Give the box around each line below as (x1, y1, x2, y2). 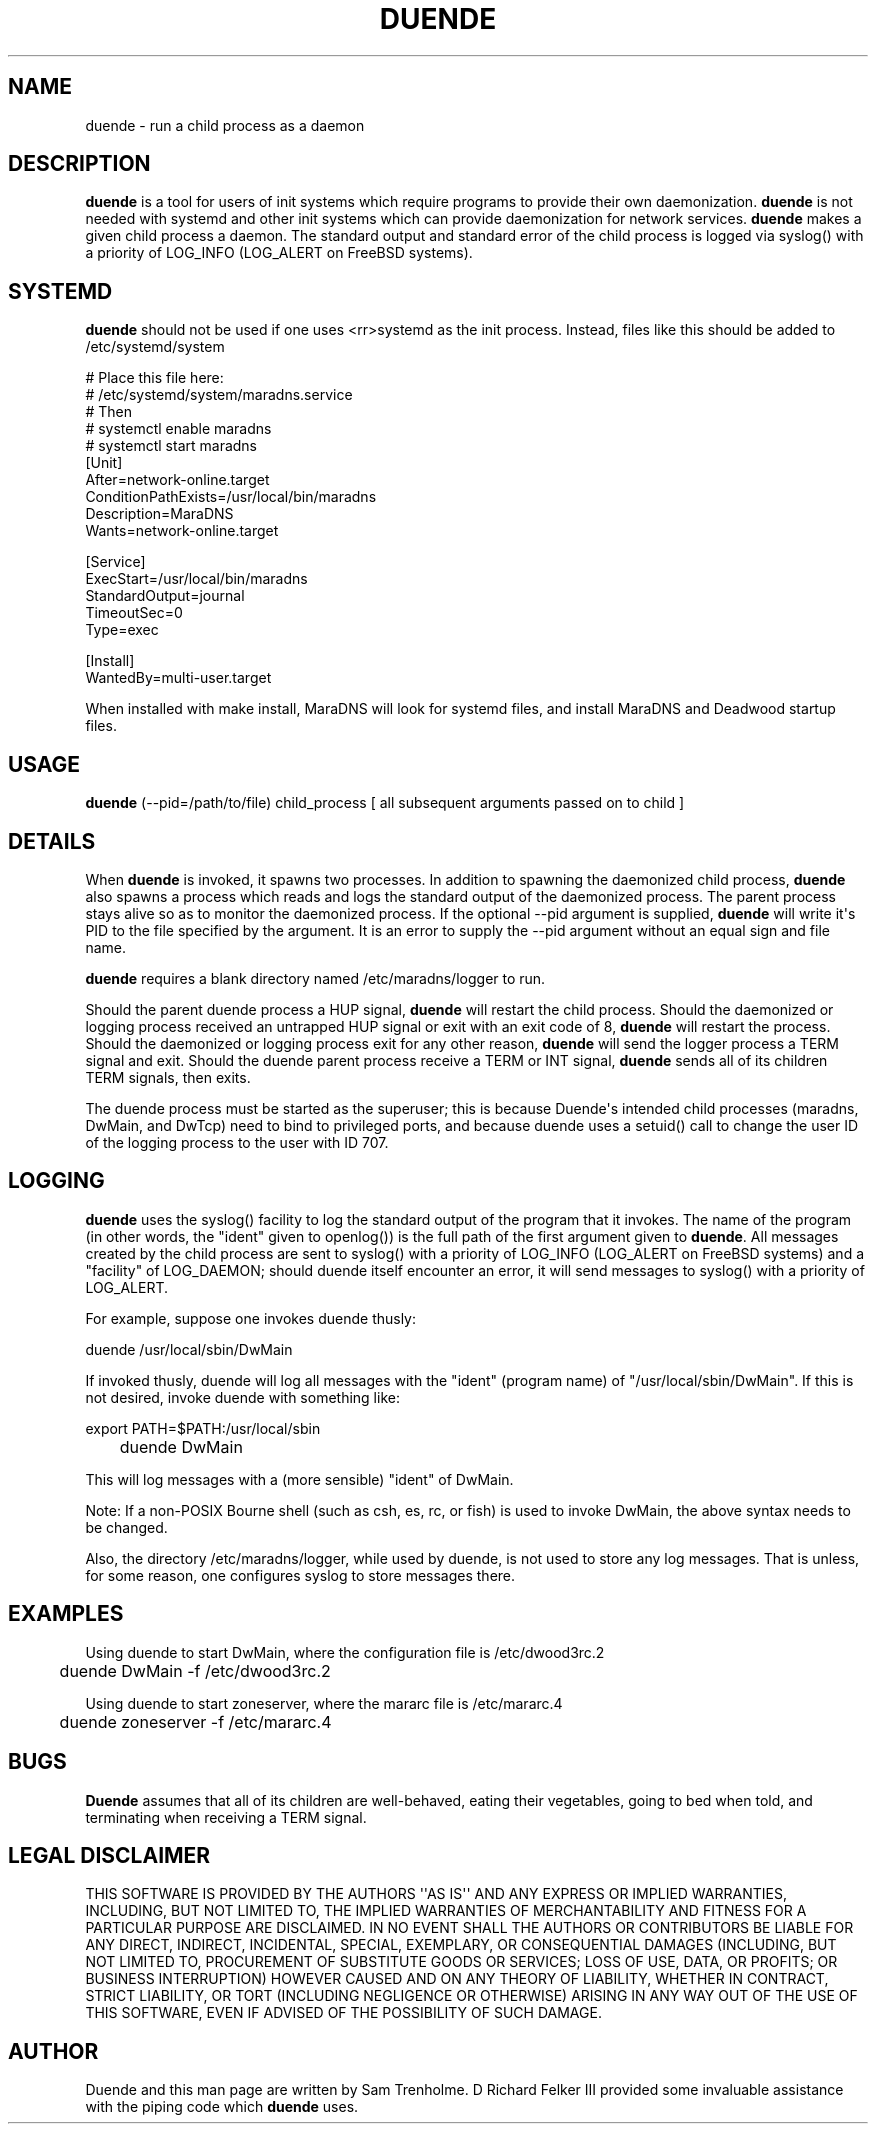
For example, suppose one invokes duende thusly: (85, 1309, 417, 1327)
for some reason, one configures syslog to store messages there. (85, 1566, 516, 1584)
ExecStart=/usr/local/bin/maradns (85, 570, 308, 588)
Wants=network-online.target (85, 522, 279, 540)
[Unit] (85, 454, 123, 472)
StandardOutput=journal (85, 587, 245, 605)
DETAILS (8, 828, 96, 854)
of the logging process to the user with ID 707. (85, 1133, 389, 1151)
